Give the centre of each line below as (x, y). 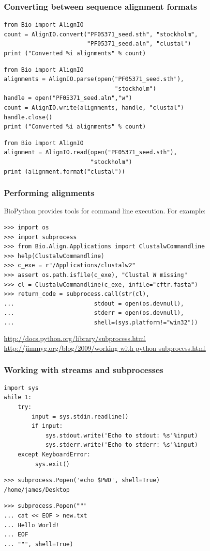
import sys (21, 388)
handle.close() (28, 117)
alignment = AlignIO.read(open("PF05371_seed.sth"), (90, 153)
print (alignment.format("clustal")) (65, 171)
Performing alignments (49, 193)
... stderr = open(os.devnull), (94, 313)
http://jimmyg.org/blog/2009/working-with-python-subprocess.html (105, 348)
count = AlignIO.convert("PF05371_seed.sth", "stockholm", (101, 34)
